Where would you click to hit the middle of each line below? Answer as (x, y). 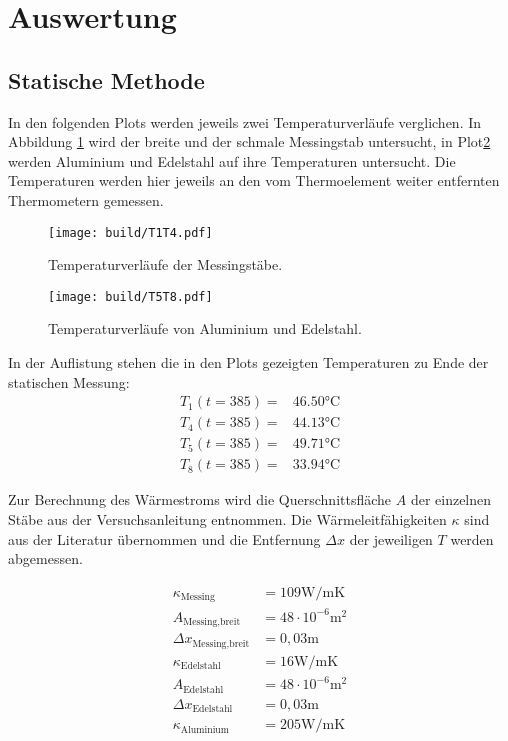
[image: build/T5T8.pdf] (130, 296)
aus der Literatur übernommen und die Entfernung (164, 538)
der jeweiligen (391, 538)
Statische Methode (106, 79)
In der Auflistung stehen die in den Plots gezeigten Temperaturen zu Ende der (248, 362)
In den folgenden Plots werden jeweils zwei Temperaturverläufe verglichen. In (245, 121)
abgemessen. (45, 558)
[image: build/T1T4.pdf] (130, 232)
